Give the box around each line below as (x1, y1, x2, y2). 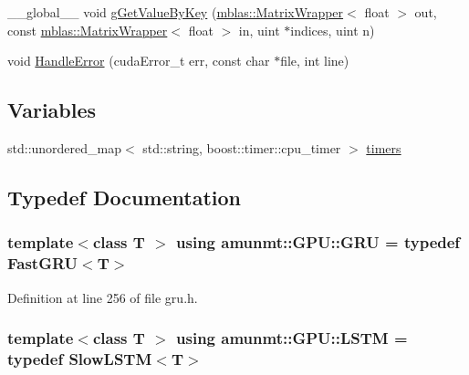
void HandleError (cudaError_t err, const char (7, 51, 270, 70)
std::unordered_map (7, 138, 122, 157)
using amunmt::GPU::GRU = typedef (176, 231, 461, 254)
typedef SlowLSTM (7, 347, 152, 370)
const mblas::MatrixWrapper (7, 20, 168, 39)
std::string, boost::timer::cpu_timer (142, 138, 341, 157)
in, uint (238, 20, 280, 39)
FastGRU (7, 252, 78, 275)
